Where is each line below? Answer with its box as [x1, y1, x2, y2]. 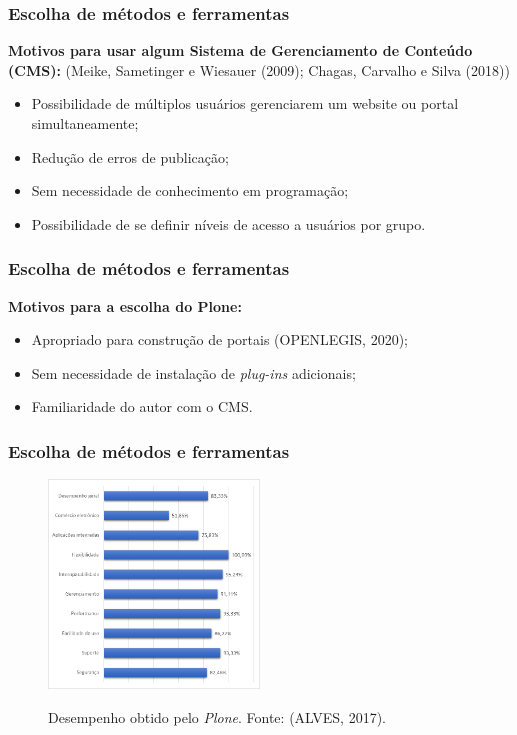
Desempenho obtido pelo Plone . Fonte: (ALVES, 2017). [48, 707, 386, 728]
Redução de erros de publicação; [31, 146, 229, 167]
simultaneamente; [31, 113, 139, 133]
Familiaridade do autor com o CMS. [31, 396, 253, 417]
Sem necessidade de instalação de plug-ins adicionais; [31, 362, 356, 383]
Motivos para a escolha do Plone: [8, 295, 242, 316]
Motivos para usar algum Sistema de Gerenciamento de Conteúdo [8, 40, 473, 61]
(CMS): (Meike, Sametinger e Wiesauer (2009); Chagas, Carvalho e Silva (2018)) [8, 59, 510, 80]
